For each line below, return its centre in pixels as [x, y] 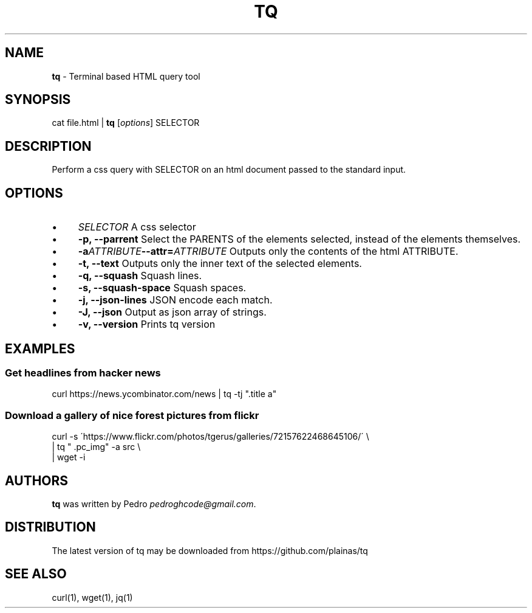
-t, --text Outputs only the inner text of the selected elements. [220, 264]
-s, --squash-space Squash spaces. [162, 288]
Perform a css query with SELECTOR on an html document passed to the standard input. [229, 170]
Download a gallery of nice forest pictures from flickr [132, 415]
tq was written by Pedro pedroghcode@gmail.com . [154, 504]
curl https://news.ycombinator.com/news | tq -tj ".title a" [164, 394]
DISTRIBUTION [50, 527]
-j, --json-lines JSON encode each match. [175, 300]
